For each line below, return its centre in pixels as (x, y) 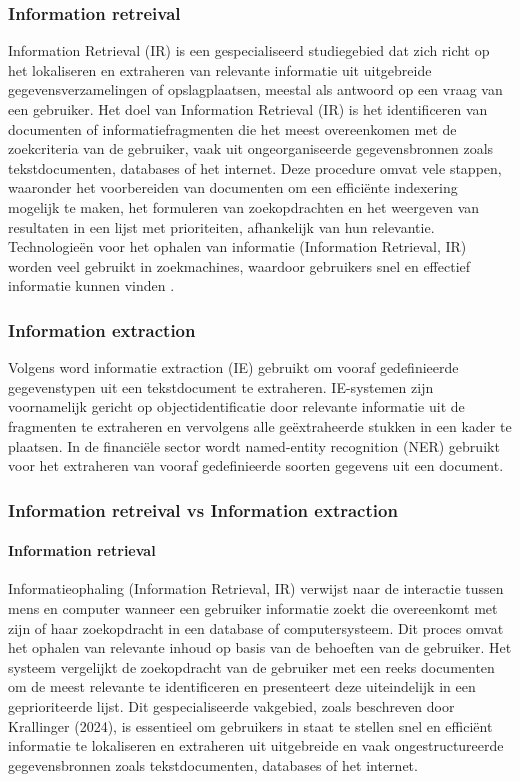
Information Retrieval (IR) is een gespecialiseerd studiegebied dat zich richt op (249, 50)
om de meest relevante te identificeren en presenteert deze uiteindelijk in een (242, 686)
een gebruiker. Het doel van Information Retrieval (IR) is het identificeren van (248, 109)
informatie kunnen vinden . (91, 285)
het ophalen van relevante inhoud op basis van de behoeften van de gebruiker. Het (260, 647)
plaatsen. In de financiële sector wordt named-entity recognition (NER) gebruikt (254, 445)
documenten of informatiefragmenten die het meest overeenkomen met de (232, 128)
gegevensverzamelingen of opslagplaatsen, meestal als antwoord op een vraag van (255, 89)
